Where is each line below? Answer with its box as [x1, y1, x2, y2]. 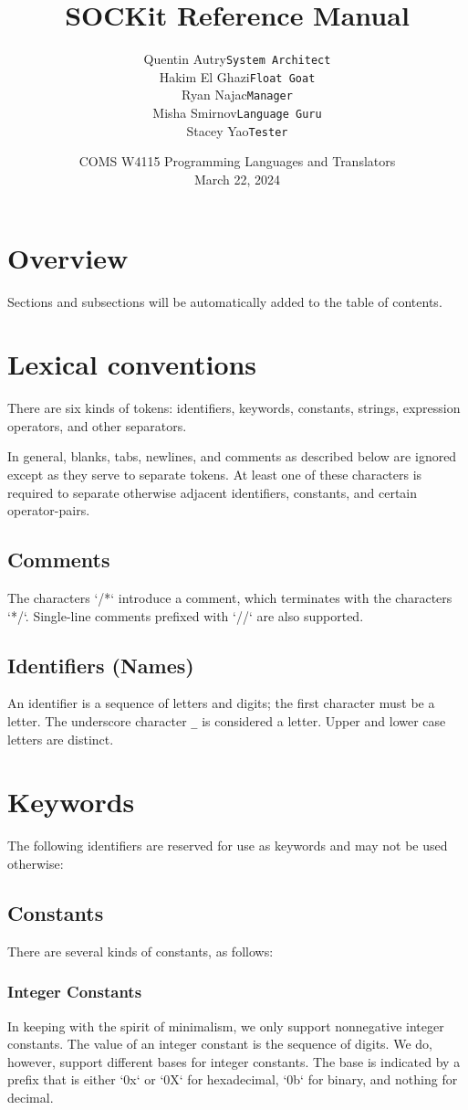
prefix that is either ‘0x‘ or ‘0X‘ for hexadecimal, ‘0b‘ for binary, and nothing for [7, 1070, 458, 1089]
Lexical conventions [7, 345, 257, 383]
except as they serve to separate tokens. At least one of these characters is [7, 465, 422, 484]
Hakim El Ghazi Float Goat [159, 67, 316, 86]
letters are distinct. [7, 729, 114, 748]
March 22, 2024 [193, 170, 281, 188]
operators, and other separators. [7, 416, 187, 435]
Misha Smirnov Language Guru [152, 103, 322, 122]
